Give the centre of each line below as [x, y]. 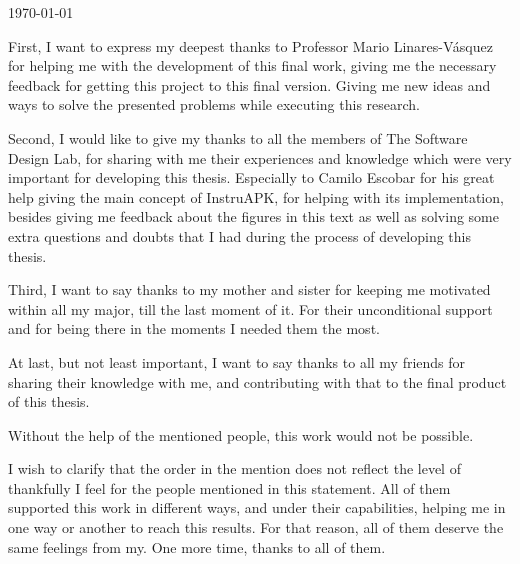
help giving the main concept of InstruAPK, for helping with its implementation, [256, 196]
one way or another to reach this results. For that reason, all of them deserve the [256, 527]
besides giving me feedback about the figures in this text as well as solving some [253, 216]
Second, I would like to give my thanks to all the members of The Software [238, 137]
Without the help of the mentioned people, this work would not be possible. [241, 434]
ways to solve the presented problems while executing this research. [214, 104]
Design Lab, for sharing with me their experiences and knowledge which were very [260, 157]
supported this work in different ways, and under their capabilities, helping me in [257, 507]
